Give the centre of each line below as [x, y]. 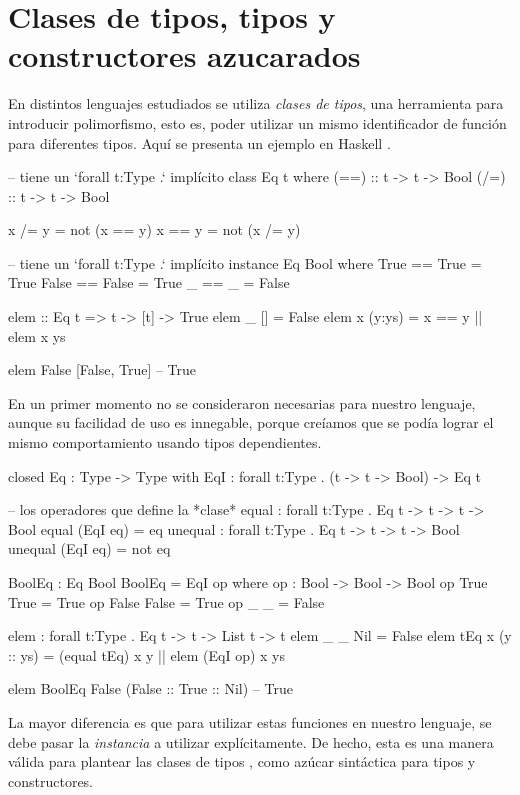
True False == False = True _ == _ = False [149, 282]
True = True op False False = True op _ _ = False [166, 601]
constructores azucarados [184, 55]
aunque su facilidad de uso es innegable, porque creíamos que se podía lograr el [251, 422]
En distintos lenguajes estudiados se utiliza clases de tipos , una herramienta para [256, 103]
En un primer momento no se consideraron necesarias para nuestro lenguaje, [242, 402]
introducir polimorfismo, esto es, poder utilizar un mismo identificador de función [257, 122]
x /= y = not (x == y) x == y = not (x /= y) [154, 229]
